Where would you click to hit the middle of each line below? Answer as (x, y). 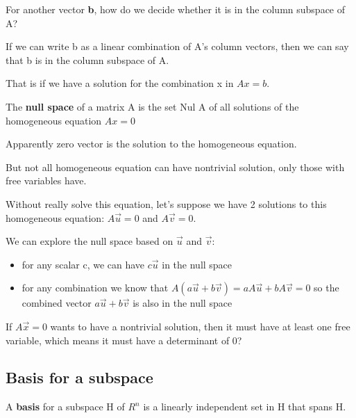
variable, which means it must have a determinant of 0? (124, 340)
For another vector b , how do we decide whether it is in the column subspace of (176, 9)
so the (327, 288)
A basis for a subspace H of (65, 407)
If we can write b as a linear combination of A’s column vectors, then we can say (177, 46)
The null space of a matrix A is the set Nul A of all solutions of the (152, 106)
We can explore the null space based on (90, 241)
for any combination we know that (95, 288)
